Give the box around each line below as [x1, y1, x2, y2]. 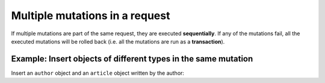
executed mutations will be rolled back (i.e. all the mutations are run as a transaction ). [11, 38, 225, 45]
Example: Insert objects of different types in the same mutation [11, 54, 253, 64]
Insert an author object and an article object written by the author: [11, 69, 185, 76]
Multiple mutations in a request [11, 9, 170, 22]
